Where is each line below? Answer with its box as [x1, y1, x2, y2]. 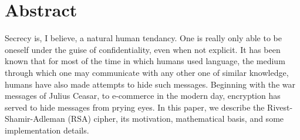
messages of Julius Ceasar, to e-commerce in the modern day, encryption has [5, 89, 281, 102]
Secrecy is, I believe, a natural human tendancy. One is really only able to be [5, 32, 282, 44]
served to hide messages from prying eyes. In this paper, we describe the [5, 101, 265, 113]
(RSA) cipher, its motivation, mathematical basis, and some [68, 112, 284, 125]
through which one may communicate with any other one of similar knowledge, [5, 66, 289, 78]
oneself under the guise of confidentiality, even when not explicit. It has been [5, 43, 281, 55]
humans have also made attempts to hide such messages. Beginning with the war [5, 78, 295, 90]
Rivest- [267, 101, 293, 113]
